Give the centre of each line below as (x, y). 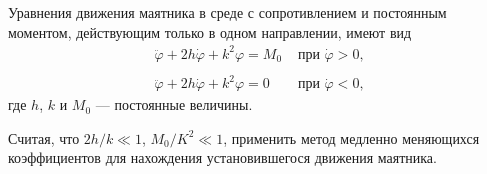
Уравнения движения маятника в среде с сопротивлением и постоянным (227, 12)
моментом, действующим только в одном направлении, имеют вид (210, 31)
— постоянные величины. (174, 104)
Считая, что (44, 137)
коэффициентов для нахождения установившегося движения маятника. (222, 157)
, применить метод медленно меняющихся (351, 137)
